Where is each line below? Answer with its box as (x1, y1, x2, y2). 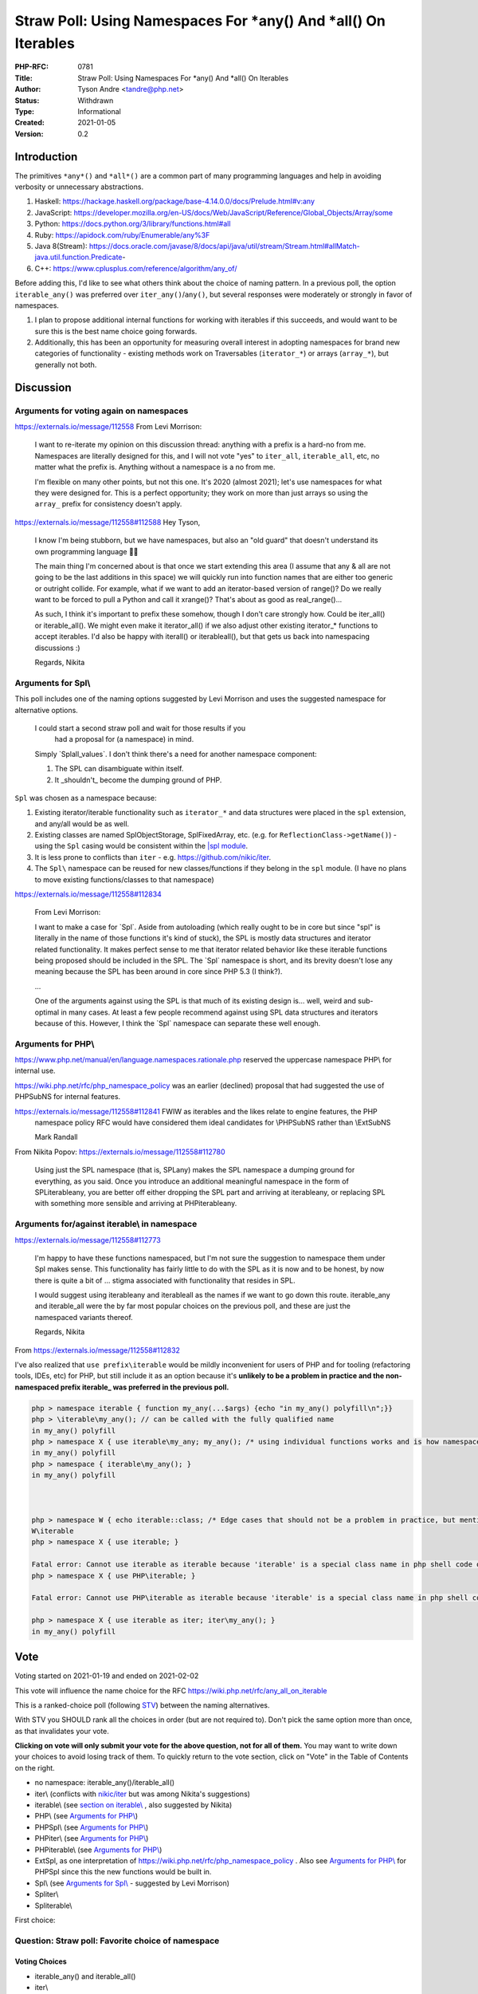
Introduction (14, 150, 78, 164)
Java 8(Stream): (34, 241, 88, 250)
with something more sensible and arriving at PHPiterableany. (34, 1199, 237, 1208)
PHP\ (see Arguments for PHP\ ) (34, 1811, 139, 1821)
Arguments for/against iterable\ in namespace (14, 1219, 198, 1230)
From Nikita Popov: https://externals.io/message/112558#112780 (14, 1147, 225, 1157)
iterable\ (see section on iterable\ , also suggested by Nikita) (34, 1800, 233, 1810)
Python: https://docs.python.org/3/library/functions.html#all (34, 219, 231, 229)
